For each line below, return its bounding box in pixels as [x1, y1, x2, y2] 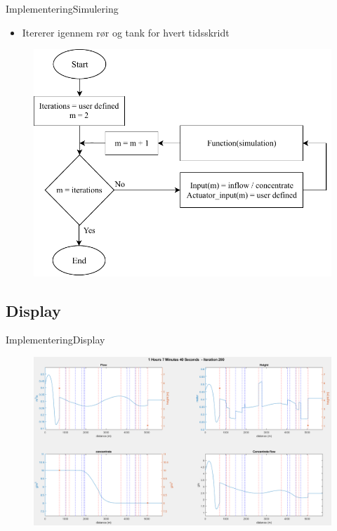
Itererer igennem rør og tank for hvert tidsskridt [22, 25, 230, 39]
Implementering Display [6, 332, 105, 347]
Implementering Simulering [6, 1, 119, 15]
